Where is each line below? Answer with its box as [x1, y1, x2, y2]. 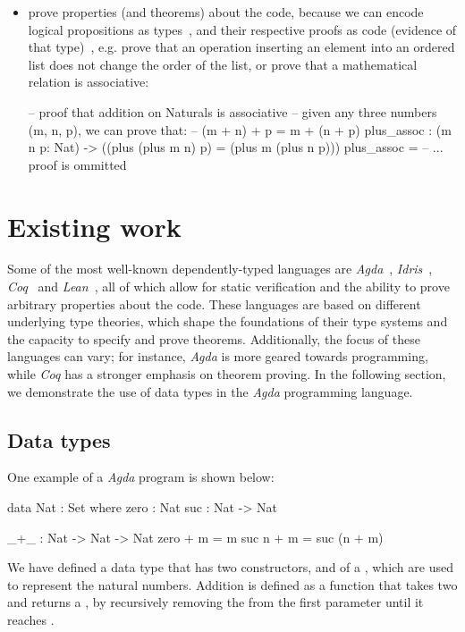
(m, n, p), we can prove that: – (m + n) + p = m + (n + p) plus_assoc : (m [28, 120, 452, 139]
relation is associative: [28, 72, 149, 91]
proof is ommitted [28, 155, 127, 173]
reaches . [7, 610, 55, 628]
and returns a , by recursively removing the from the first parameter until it [7, 593, 424, 611]
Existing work [7, 207, 182, 244]
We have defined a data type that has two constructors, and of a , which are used [7, 558, 453, 577]
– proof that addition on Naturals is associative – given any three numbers [28, 102, 437, 121]
